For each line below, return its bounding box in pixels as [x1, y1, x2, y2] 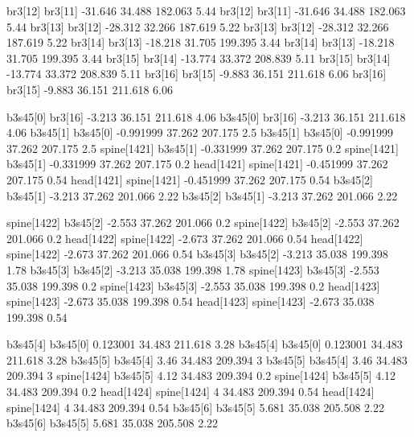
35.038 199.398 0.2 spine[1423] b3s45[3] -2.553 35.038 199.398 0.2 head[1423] [6, 277, 380, 294]
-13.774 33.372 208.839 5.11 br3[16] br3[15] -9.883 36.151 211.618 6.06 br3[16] [6, 65, 387, 82]
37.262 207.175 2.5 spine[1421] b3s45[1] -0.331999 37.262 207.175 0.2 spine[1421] [6, 139, 399, 156]
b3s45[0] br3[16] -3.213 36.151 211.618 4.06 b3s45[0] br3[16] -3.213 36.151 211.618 [6, 108, 406, 125]
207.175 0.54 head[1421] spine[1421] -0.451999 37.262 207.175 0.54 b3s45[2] [6, 171, 373, 188]
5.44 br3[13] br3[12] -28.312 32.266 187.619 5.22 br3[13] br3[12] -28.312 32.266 [6, 18, 389, 35]
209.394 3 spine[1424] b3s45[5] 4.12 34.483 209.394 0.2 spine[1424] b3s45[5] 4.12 [6, 367, 396, 384]
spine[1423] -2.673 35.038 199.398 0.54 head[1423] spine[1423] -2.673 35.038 [6, 293, 375, 310]
